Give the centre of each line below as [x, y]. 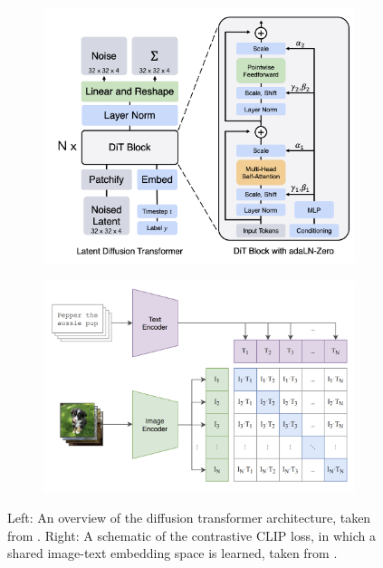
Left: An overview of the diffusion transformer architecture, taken [189, 518]
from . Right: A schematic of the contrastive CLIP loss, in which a [191, 535]
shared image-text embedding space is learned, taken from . [172, 553]
